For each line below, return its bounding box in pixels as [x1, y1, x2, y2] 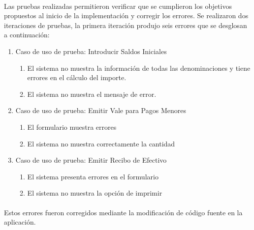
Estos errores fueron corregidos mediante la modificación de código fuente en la [4, 207, 243, 217]
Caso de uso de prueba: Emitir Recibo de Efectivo [15, 155, 167, 165]
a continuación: [4, 29, 50, 40]
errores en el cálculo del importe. [27, 72, 127, 83]
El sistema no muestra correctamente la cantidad [27, 138, 175, 148]
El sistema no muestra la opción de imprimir [27, 188, 162, 198]
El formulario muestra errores [27, 121, 117, 132]
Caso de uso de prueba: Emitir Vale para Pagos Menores [15, 105, 186, 115]
